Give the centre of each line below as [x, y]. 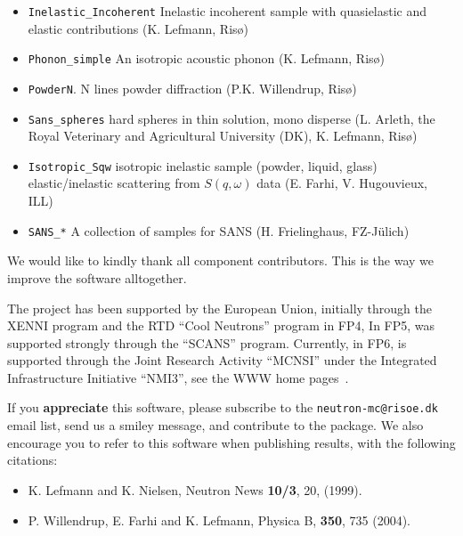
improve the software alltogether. [97, 277]
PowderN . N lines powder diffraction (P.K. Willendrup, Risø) [192, 88]
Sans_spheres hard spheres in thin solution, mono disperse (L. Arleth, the [231, 118]
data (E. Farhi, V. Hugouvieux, [342, 183]
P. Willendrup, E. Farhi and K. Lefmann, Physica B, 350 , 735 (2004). [219, 520]
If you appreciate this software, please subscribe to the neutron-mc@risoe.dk [223, 407]
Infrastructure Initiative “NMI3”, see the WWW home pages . [178, 377]
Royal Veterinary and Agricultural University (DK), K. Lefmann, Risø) [223, 136]
